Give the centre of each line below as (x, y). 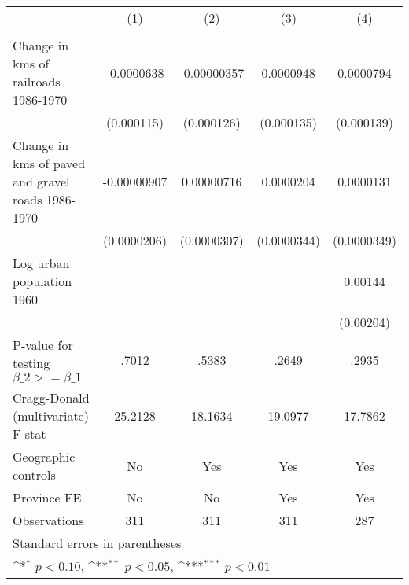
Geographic (44, 456)
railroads (37, 81)
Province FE (47, 497)
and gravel (41, 181)
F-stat (29, 434)
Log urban (41, 263)
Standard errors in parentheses (97, 543)
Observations (48, 520)
